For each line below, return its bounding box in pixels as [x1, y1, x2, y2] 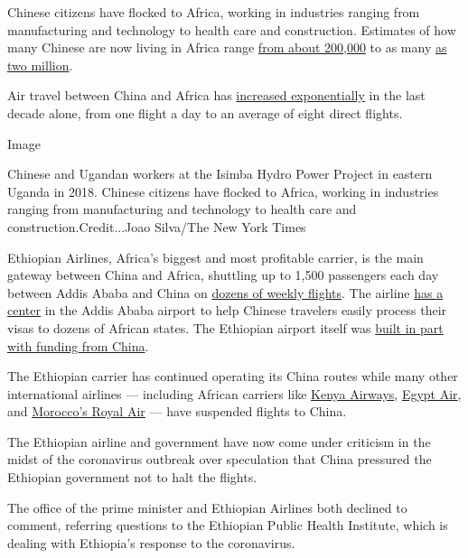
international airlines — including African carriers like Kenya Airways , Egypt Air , [7, 384, 462, 403]
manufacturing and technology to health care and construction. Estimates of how [7, 20, 456, 39]
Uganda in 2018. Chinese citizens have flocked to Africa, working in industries [7, 181, 439, 200]
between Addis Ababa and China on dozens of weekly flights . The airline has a [7, 283, 444, 302]
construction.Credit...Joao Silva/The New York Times [7, 217, 306, 236]
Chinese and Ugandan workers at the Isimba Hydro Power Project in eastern [7, 164, 433, 183]
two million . [7, 55, 73, 74]
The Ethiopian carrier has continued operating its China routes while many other [7, 367, 458, 386]
